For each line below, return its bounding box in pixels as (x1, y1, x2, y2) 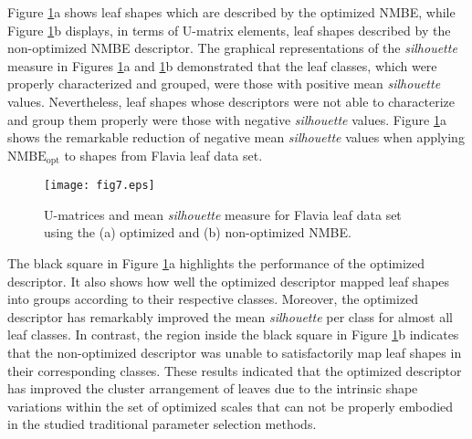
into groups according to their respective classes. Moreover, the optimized (7, 289, 419, 308)
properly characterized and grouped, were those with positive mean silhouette (7, 74, 441, 93)
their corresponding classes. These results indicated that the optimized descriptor (7, 361, 462, 380)
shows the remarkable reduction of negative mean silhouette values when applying (7, 128, 465, 147)
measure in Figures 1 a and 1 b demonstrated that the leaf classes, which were (7, 56, 437, 75)
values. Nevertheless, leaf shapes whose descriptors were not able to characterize (7, 91, 455, 110)
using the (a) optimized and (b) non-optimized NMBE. (44, 223, 351, 242)
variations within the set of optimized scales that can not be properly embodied (7, 396, 454, 415)
